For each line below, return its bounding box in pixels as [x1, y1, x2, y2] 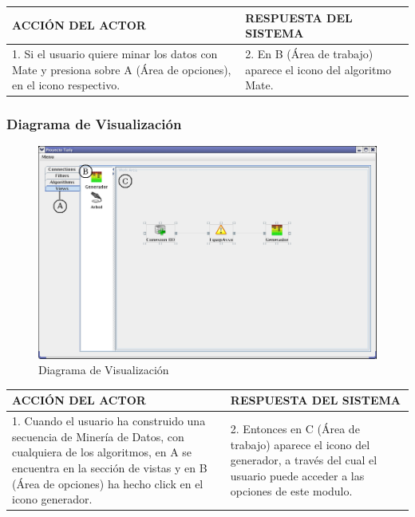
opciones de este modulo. [230, 483, 353, 499]
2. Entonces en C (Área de [230, 420, 360, 436]
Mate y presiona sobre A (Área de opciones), [12, 61, 231, 77]
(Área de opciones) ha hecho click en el [12, 475, 204, 491]
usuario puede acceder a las [230, 467, 365, 483]
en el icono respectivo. [12, 77, 121, 93]
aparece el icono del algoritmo [245, 61, 392, 77]
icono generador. [12, 491, 93, 507]
